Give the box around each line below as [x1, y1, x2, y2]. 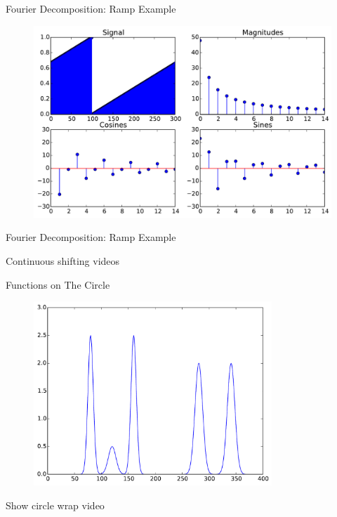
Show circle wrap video [6, 497, 105, 512]
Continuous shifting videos [6, 254, 120, 268]
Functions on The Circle [6, 277, 110, 292]
